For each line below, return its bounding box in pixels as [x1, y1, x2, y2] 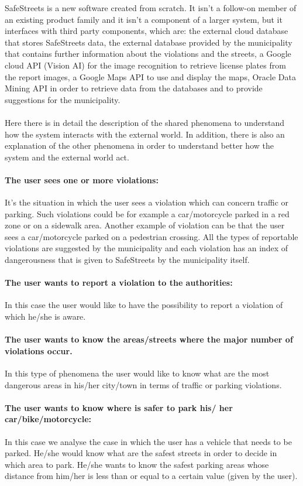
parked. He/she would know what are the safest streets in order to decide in [5, 447, 277, 459]
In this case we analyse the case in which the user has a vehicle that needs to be [5, 435, 292, 447]
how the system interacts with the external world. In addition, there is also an [5, 128, 285, 140]
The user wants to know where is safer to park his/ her [5, 401, 233, 413]
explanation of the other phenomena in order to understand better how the [5, 139, 274, 152]
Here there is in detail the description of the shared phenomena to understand [5, 116, 285, 128]
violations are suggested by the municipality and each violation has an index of [5, 242, 288, 254]
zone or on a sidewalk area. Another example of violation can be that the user [5, 219, 285, 231]
